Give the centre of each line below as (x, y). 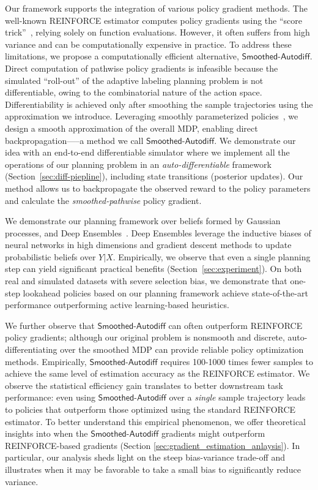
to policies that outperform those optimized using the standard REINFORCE (150, 409)
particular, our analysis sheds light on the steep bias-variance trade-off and (145, 457)
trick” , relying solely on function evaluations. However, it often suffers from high (157, 32)
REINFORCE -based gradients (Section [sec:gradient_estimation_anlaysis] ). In (153, 445)
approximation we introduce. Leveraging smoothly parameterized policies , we (152, 116)
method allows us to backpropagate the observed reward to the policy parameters (158, 188)
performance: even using (50, 397)
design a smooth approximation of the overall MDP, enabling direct (131, 128)
